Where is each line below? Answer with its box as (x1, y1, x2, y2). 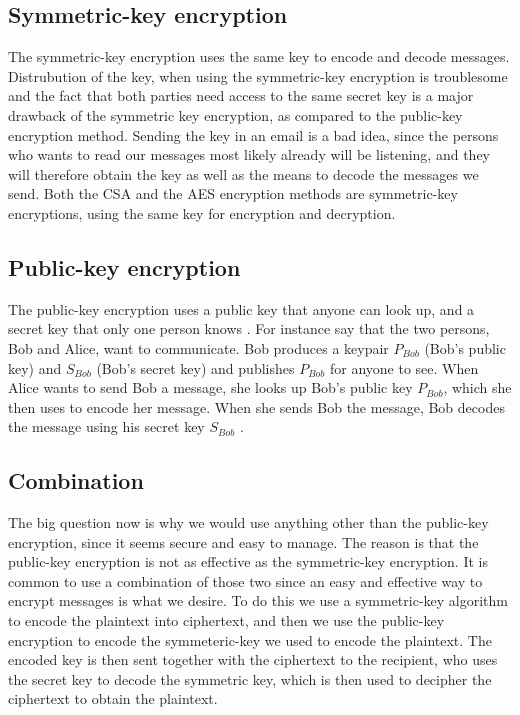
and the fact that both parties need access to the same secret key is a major (8, 85, 474, 106)
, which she (443, 377, 512, 398)
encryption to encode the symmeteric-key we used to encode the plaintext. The (8, 629, 492, 650)
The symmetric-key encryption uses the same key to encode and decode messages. (8, 46, 510, 67)
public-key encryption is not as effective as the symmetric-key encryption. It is (8, 551, 488, 572)
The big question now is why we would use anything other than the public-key (8, 512, 489, 533)
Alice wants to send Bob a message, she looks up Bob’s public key (8, 377, 413, 398)
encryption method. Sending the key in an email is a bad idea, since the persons (8, 124, 499, 145)
